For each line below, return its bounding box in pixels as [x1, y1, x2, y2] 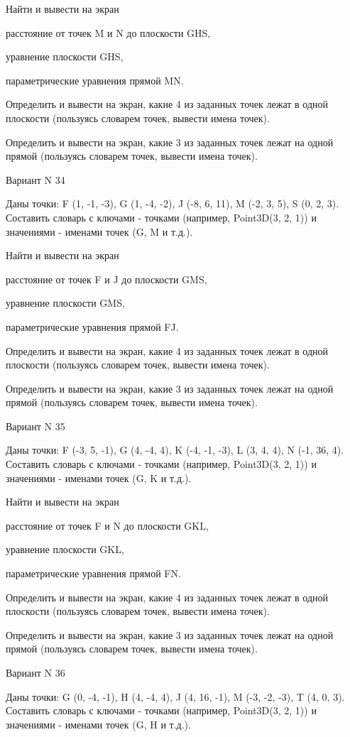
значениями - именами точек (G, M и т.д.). [6, 224, 193, 239]
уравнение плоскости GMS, [6, 295, 125, 310]
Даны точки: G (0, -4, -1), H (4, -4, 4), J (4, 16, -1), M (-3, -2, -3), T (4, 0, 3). [6, 689, 345, 704]
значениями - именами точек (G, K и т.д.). [6, 470, 192, 485]
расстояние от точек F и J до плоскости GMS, [6, 271, 207, 286]
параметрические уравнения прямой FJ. [6, 319, 179, 334]
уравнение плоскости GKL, [6, 542, 124, 557]
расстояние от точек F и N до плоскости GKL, [6, 518, 209, 533]
